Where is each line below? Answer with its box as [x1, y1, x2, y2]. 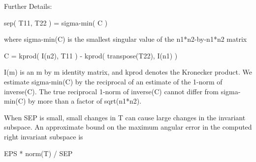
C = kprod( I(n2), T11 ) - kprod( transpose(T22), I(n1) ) [4, 50, 178, 60]
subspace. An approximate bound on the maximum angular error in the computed [4, 122, 252, 132]
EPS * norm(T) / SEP [4, 148, 73, 158]
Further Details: [4, 1, 52, 11]
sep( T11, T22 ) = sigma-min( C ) [4, 17, 108, 27]
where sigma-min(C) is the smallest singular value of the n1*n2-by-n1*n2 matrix [4, 34, 247, 44]
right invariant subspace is [4, 131, 83, 141]
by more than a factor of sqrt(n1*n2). [28, 96, 142, 106]
